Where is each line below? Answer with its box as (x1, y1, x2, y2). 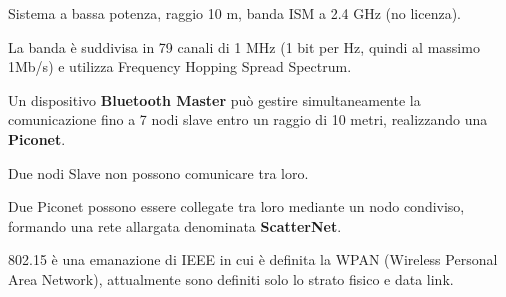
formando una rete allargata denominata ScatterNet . (8, 215, 342, 236)
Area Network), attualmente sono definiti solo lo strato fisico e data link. (8, 268, 454, 289)
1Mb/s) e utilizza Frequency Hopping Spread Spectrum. (8, 56, 352, 77)
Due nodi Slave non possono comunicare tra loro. (8, 162, 309, 183)
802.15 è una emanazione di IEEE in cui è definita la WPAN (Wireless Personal (8, 249, 498, 270)
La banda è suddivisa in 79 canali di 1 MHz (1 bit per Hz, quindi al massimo (8, 36, 480, 57)
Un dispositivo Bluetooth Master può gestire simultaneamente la (8, 89, 421, 110)
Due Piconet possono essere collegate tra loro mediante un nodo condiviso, (8, 196, 465, 217)
